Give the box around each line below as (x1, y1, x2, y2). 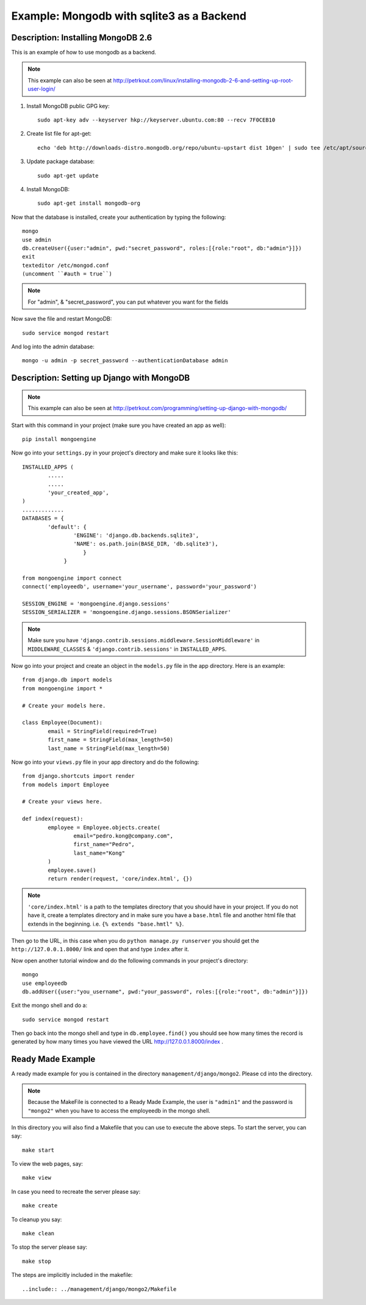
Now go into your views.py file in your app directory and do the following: (11, 758, 199, 766)
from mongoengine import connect (22, 574, 122, 582)
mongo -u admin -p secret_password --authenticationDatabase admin (22, 357, 228, 364)
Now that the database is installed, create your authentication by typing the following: (11, 213, 226, 221)
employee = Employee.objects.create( (48, 824, 161, 831)
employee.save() (48, 866, 96, 874)
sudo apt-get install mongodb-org (37, 200, 140, 207)
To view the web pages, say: (11, 1160, 84, 1168)
